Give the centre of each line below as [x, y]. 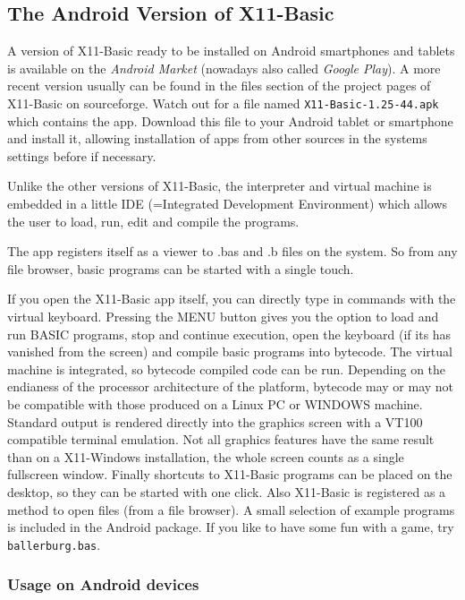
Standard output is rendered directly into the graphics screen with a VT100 [215, 421]
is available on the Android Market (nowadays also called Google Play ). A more [224, 68]
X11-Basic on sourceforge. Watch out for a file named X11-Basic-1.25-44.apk [223, 103]
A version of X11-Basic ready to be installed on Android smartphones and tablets [231, 51]
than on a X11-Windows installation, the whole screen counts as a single [206, 456]
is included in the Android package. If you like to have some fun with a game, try [231, 527]
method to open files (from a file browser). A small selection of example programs [231, 509]
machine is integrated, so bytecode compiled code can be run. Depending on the [227, 369]
